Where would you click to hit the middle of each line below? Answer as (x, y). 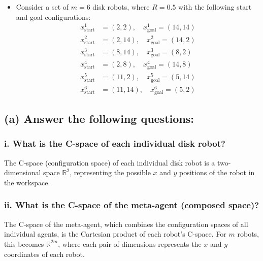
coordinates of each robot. (44, 254)
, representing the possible (110, 172)
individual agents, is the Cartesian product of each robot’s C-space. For (115, 234)
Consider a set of (42, 7)
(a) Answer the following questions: (99, 119)
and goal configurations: (53, 17)
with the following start (215, 7)
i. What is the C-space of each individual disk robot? (115, 143)
